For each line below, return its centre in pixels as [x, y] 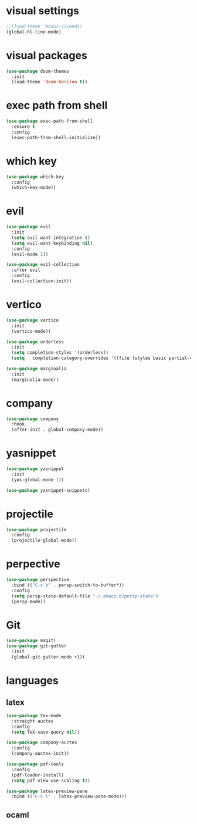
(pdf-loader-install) [38, 775]
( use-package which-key [35, 177]
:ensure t [23, 127]
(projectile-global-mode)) [44, 541]
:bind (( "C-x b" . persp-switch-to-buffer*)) [68, 585]
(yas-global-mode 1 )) [38, 479]
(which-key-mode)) [34, 188]
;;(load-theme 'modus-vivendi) [44, 26]
